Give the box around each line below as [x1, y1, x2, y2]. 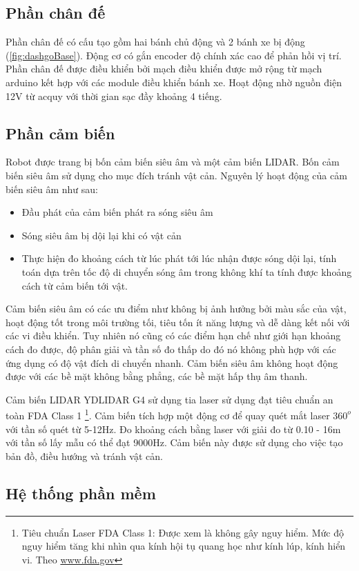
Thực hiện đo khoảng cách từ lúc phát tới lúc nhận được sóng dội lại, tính [21, 251, 337, 266]
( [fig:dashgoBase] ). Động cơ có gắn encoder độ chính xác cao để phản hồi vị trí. [6, 48, 342, 62]
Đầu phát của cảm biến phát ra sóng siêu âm [21, 205, 213, 219]
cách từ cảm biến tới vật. [21, 278, 128, 292]
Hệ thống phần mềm [6, 482, 156, 503]
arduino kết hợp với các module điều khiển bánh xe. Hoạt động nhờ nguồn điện [6, 74, 342, 89]
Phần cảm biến [6, 122, 115, 143]
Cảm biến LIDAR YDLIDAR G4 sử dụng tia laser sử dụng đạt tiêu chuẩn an [6, 392, 333, 406]
